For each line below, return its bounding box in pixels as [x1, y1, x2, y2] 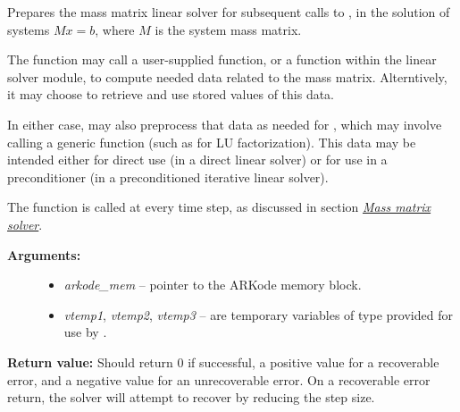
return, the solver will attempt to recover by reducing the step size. [7, 388, 375, 407]
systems [7, 20, 50, 38]
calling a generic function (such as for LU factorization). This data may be [7, 132, 416, 151]
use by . [63, 323, 107, 341]
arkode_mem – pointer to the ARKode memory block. [63, 275, 362, 294]
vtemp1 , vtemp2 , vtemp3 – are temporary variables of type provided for [63, 305, 453, 324]
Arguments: [7, 245, 81, 264]
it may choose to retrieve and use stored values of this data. [7, 85, 335, 104]
